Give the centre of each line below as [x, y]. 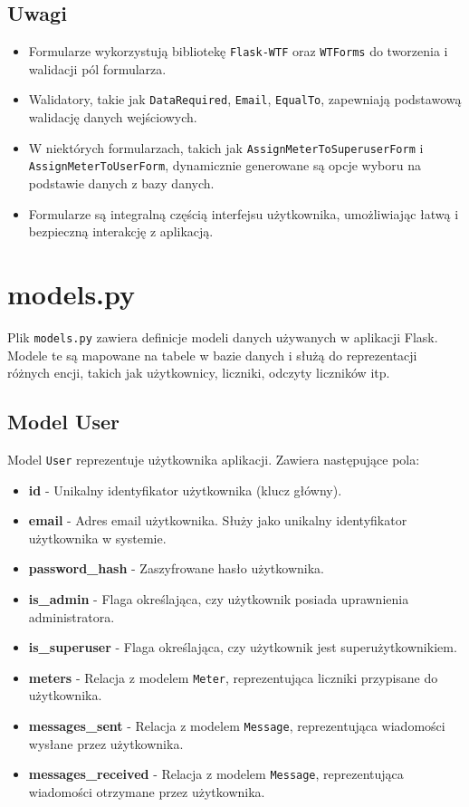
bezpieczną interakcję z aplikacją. [121, 231]
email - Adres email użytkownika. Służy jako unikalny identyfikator [218, 520]
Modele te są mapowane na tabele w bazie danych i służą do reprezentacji [212, 355]
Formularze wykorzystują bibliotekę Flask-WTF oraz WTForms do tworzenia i [238, 51]
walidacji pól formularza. [97, 68]
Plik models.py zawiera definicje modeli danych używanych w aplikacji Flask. [223, 336]
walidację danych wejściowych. [113, 117]
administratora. [72, 616]
